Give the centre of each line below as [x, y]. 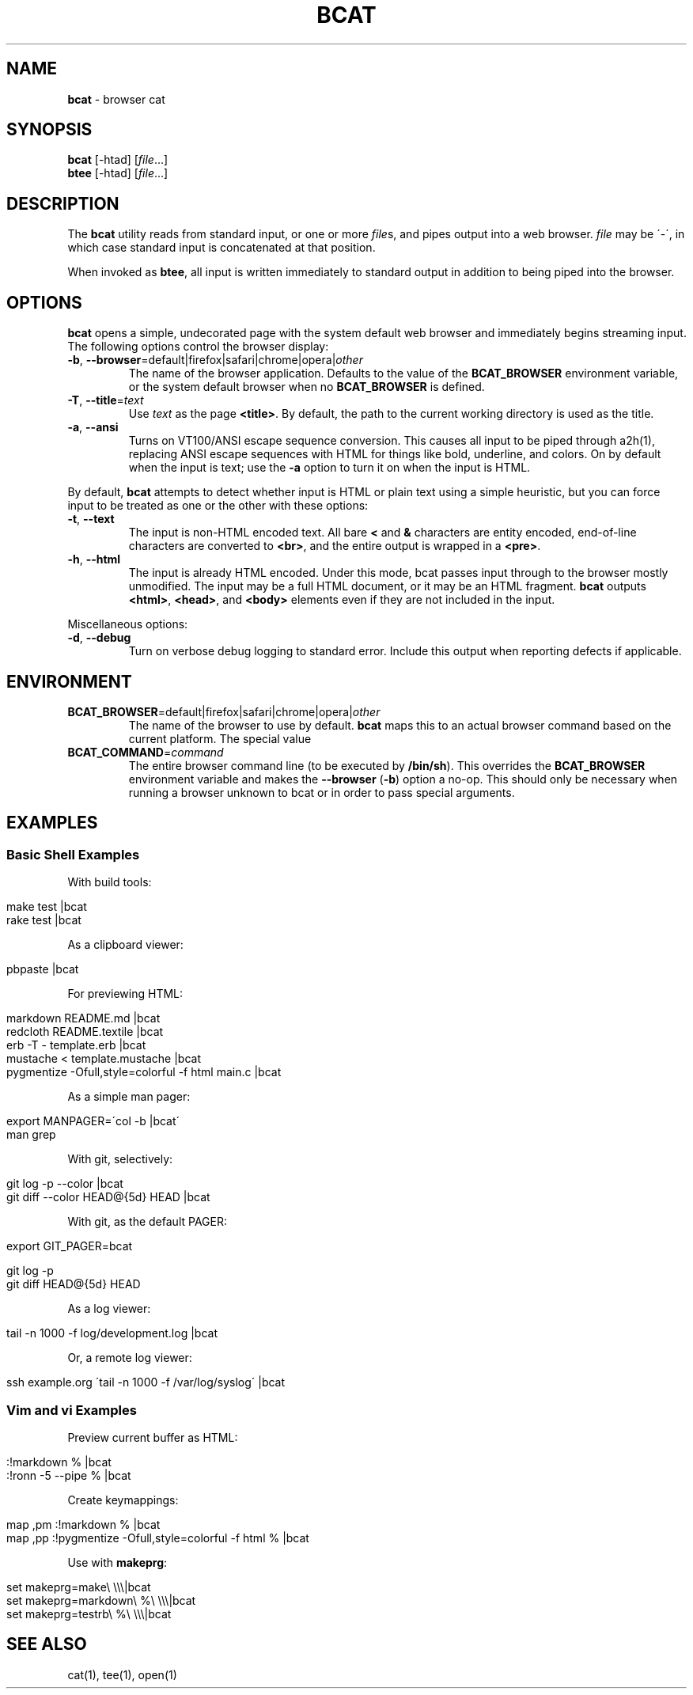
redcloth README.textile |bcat [85, 1032]
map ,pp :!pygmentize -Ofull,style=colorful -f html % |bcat [158, 1538]
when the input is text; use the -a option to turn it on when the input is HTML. [329, 468]
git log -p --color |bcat [65, 1184]
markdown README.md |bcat [83, 1018]
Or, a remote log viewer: [130, 1358]
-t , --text [91, 519]
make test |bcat [47, 907]
